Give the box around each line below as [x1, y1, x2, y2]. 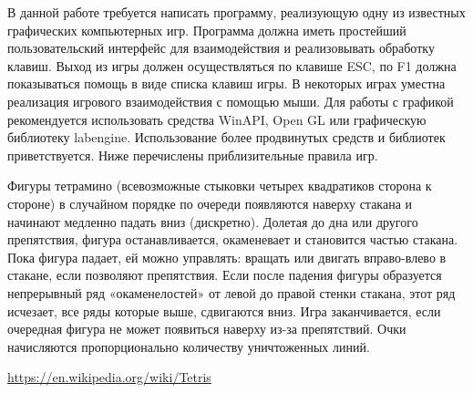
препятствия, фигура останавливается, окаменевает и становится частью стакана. [7, 230, 458, 249]
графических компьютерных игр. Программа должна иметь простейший [7, 20, 406, 39]
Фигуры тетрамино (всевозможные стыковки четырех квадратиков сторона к [7, 176, 432, 195]
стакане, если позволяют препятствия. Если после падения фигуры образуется [7, 265, 442, 284]
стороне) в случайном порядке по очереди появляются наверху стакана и [7, 193, 413, 212]
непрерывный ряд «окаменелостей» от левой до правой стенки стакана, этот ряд [7, 283, 456, 302]
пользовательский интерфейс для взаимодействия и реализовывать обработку [7, 38, 435, 57]
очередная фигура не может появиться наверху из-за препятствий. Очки [7, 319, 406, 338]
